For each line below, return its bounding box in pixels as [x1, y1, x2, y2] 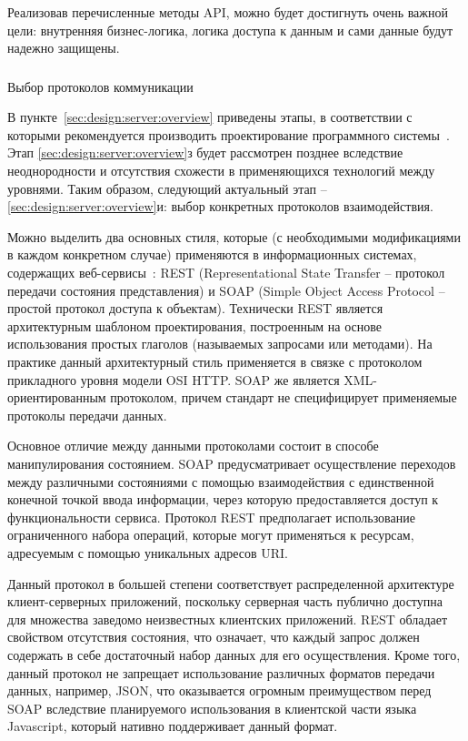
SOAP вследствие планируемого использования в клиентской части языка [7, 698, 417, 717]
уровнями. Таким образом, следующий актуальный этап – [7, 178, 327, 198]
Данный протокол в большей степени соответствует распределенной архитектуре [7, 574, 454, 593]
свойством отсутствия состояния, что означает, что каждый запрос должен [7, 627, 420, 646]
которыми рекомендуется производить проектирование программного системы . [7, 125, 450, 144]
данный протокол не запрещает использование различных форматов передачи [7, 663, 435, 682]
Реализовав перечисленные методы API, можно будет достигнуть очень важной [7, 3, 448, 21]
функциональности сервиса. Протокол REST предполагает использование [7, 507, 415, 526]
